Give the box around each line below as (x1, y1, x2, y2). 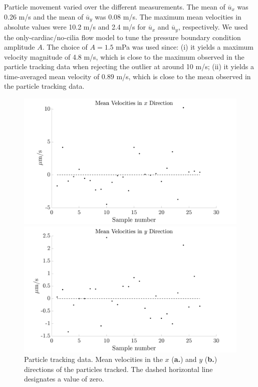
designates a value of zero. (24, 373, 104, 384)
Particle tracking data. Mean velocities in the (24, 354, 163, 364)
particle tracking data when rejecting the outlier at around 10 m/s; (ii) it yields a (4, 61, 254, 72)
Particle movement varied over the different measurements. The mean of (4, 2, 225, 12)
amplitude (4, 42, 35, 52)
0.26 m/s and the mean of (4, 11, 84, 22)
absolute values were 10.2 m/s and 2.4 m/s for (4, 22, 146, 32)
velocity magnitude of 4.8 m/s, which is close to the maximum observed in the (4, 51, 244, 62)
